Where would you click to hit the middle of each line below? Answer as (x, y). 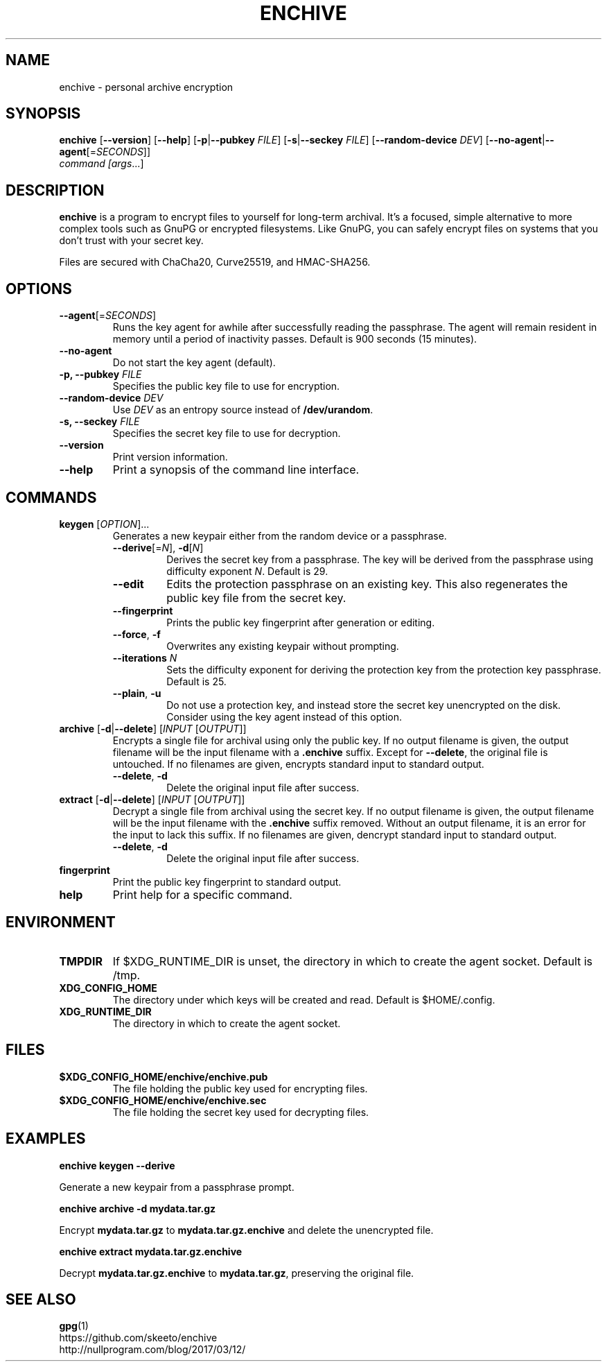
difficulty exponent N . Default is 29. (247, 571)
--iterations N (145, 657)
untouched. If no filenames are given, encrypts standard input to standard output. (298, 764)
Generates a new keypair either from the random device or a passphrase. (280, 535)
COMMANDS (51, 497)
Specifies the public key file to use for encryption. (226, 386)
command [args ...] (102, 164)
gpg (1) (74, 1326)
